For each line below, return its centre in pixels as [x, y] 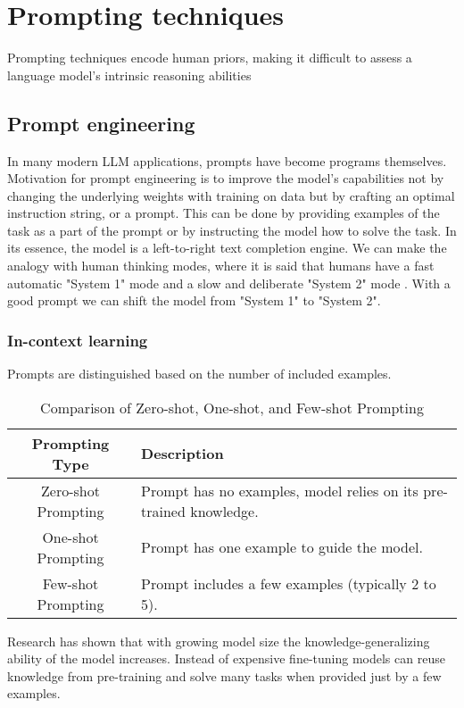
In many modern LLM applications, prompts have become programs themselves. [227, 160]
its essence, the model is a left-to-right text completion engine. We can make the [227, 248]
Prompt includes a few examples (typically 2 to [289, 583]
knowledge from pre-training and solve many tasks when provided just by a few [224, 675]
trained [163, 511]
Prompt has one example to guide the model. [282, 547]
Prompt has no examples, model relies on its [280, 490]
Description [182, 454]
